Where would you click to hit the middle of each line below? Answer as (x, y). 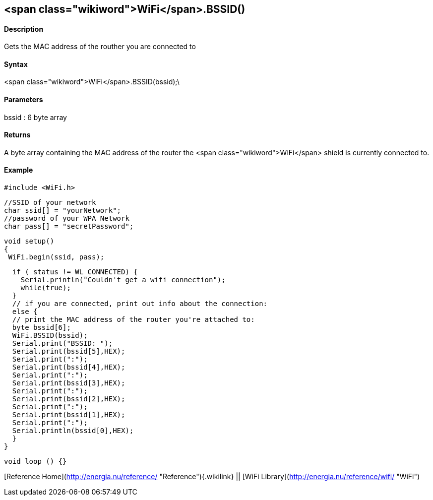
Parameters (24, 100)
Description (24, 29)
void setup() (29, 241)
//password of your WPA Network (67, 219)
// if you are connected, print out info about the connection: (140, 304)
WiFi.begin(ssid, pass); (56, 257)
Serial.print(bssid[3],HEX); (69, 383)
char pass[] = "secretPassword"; (69, 226)
